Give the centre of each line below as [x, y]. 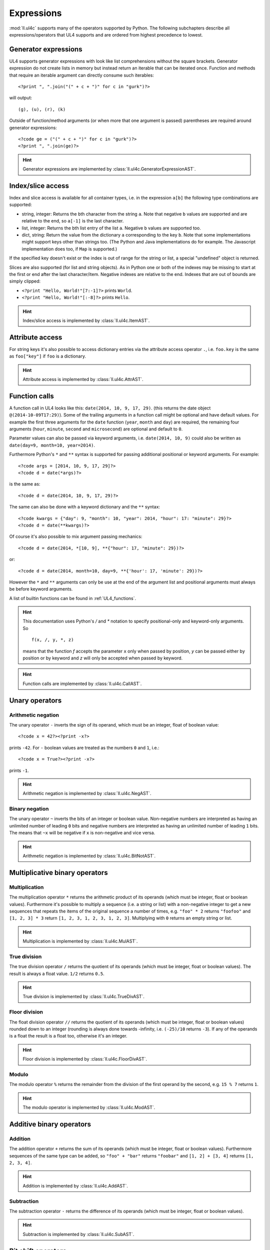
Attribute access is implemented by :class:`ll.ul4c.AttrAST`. [83, 379]
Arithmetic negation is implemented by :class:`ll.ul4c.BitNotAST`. [89, 856]
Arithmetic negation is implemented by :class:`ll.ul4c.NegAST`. [87, 793]
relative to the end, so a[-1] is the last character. [73, 221]
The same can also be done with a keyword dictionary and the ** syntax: [84, 507]
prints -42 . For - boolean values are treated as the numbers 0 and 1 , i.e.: [84, 747]
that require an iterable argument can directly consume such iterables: [82, 75]
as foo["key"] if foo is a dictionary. [47, 356]
